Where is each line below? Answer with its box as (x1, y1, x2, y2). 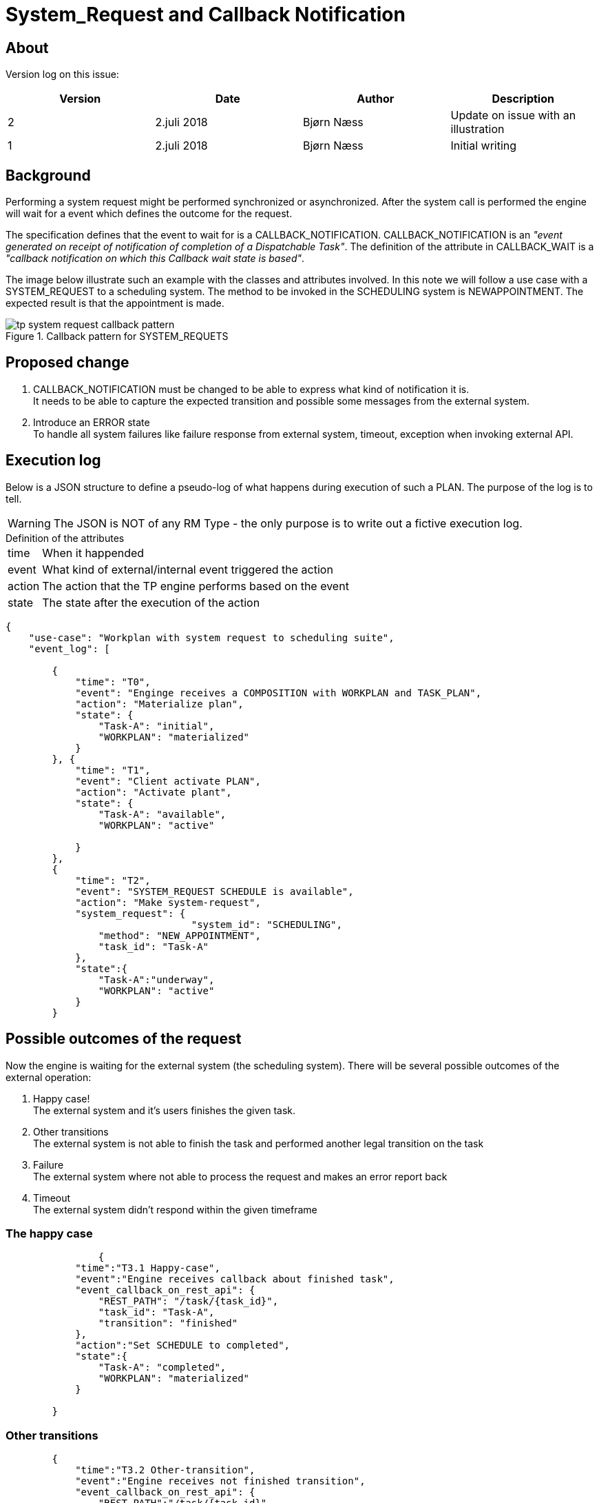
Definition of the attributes (6, 532, 125, 544)
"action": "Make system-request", (75, 896, 261, 908)
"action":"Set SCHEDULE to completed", (75, 1340, 291, 1351)
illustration (450, 122, 505, 137)
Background (6, 166, 91, 184)
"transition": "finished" (98, 1318, 238, 1329)
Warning (8, 516, 51, 530)
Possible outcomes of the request (6, 1030, 242, 1048)
